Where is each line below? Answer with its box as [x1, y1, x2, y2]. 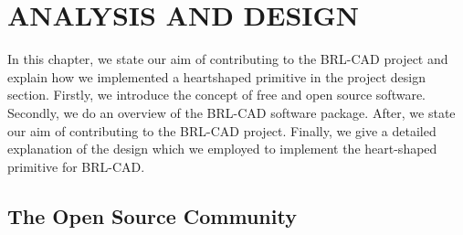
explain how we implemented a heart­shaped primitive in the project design [7, 67, 426, 86]
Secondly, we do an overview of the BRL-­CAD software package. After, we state [7, 102, 456, 122]
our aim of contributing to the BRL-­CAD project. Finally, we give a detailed [7, 121, 437, 140]
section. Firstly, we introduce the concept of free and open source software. [7, 85, 426, 104]
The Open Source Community [7, 201, 297, 230]
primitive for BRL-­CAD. [7, 156, 145, 176]
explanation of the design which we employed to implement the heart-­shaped [7, 139, 437, 158]
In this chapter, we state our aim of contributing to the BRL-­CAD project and [7, 49, 448, 69]
